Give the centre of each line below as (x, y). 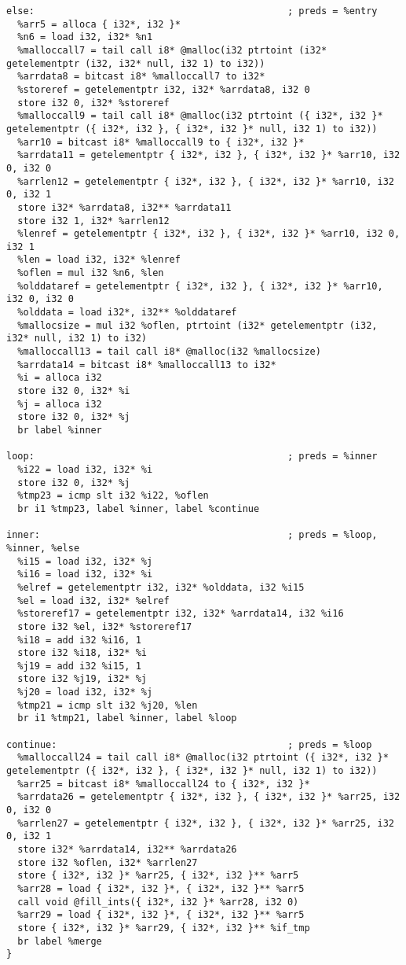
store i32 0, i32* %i (74, 391)
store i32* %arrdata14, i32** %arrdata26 (127, 849)
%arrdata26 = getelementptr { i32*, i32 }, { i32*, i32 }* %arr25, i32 (209, 797)
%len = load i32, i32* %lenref (99, 260)
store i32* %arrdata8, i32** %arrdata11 (124, 207)
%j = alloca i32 (60, 404)
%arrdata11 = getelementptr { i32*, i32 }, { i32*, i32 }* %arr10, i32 (209, 155)
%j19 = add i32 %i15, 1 (79, 666)
